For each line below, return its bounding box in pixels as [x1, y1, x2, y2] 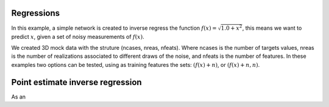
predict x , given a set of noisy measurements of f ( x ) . [11, 33, 144, 40]
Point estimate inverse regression [11, 77, 143, 88]
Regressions [11, 8, 60, 18]
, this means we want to [242, 24, 302, 32]
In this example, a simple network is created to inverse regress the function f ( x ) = [11, 24, 217, 32]
